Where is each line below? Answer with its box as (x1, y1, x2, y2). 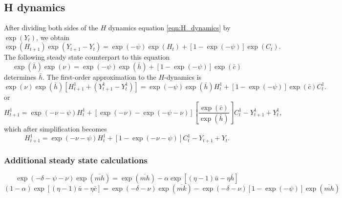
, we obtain (36, 32, 70, 42)
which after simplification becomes (4, 124, 107, 134)
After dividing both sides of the (4, 22, 98, 33)
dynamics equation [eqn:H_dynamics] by (108, 22, 231, 33)
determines (4, 71, 37, 82)
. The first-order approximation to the (42, 71, 156, 82)
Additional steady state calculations (4, 154, 148, 166)
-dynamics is (164, 71, 202, 82)
